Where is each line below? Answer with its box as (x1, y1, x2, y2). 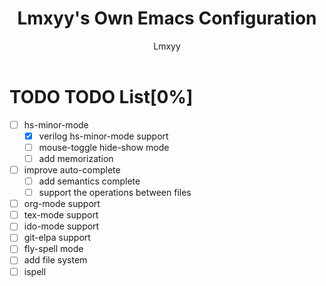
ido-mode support (23, 220, 100, 232)
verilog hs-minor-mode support (38, 130, 169, 142)
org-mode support (23, 198, 101, 210)
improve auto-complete (23, 163, 121, 176)
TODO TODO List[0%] (9, 85, 194, 108)
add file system (23, 254, 88, 266)
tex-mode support (23, 209, 99, 221)
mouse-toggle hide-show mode (38, 141, 170, 153)
